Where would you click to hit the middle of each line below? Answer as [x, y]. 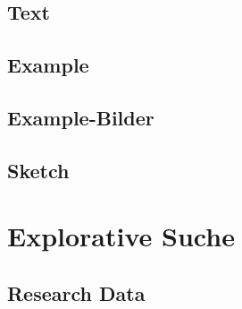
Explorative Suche [121, 236]
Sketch [38, 170]
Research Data [76, 292]
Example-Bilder [81, 117]
